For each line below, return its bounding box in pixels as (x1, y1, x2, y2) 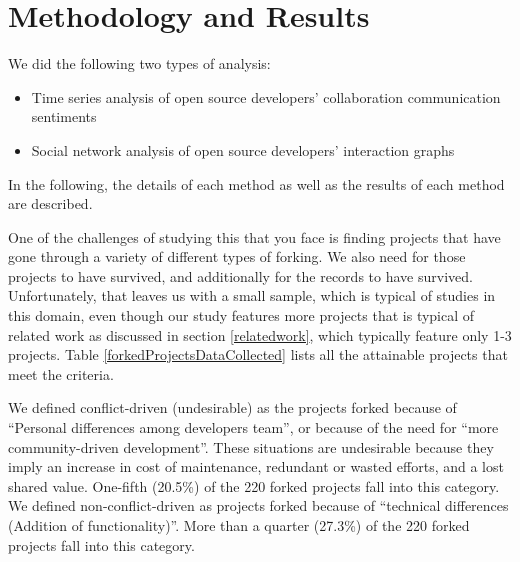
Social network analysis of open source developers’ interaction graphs (31, 139, 455, 160)
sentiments (31, 106, 97, 127)
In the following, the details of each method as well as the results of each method (8, 173, 505, 194)
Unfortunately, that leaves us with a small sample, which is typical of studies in (8, 285, 496, 306)
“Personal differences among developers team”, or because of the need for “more (8, 417, 499, 438)
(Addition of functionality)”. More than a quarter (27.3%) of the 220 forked (8, 515, 470, 535)
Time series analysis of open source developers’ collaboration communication (31, 86, 501, 107)
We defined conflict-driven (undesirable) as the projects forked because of (8, 397, 457, 418)
